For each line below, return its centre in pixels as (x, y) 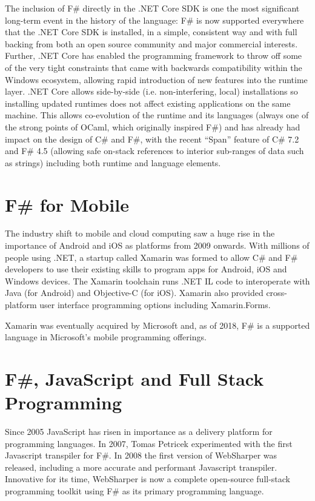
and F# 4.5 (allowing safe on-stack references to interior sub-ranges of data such (154, 151)
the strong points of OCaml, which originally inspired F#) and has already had (153, 126)
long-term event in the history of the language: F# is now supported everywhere (154, 20)
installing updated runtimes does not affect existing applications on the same (148, 103)
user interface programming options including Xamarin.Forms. (155, 304)
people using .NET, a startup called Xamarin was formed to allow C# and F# (151, 257)
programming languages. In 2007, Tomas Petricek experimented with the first (149, 443)
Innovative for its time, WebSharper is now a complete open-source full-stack (148, 479)
